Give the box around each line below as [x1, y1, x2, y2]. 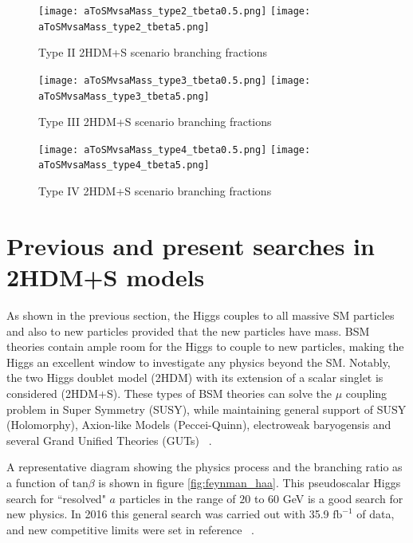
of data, [356, 506, 395, 522]
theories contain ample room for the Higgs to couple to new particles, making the [6, 338, 404, 355]
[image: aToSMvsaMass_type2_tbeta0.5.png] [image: [38, 6, 311, 17]
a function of [6, 474, 69, 490]
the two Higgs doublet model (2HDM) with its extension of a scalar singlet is [6, 369, 383, 386]
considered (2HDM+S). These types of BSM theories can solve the [6, 385, 332, 401]
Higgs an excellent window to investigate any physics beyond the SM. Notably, [6, 353, 391, 370]
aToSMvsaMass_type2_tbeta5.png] [38, 21, 210, 33]
